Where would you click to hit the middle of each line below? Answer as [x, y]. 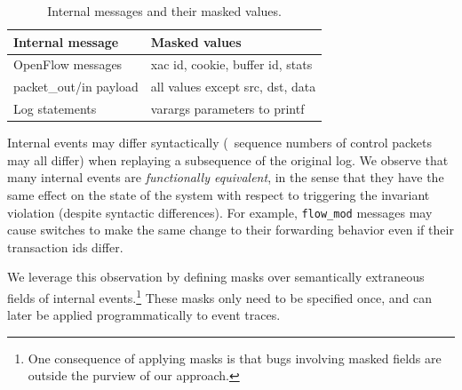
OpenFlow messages [68, 64]
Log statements [55, 109]
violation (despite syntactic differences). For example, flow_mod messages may [220, 212]
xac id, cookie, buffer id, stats [231, 64]
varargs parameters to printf [227, 109]
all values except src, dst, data [233, 87]
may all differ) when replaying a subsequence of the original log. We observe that [228, 159]
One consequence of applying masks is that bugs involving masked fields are [235, 358]
